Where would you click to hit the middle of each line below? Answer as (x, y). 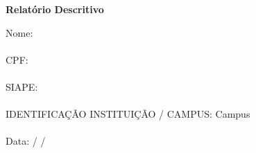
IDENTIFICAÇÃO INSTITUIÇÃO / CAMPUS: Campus (128, 114)
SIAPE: (22, 86)
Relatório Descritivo (55, 9)
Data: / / (26, 141)
